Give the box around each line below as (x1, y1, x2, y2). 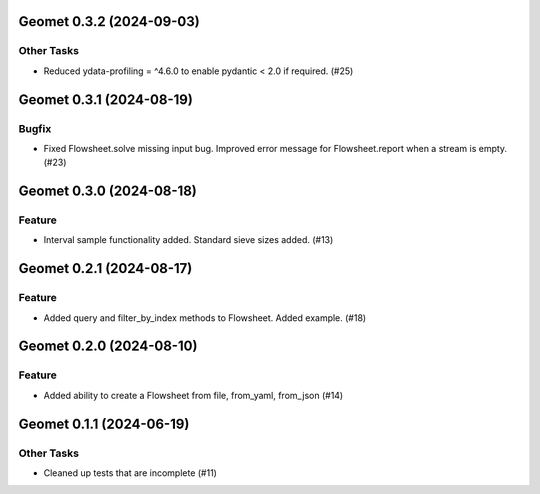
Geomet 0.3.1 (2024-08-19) (18, 91, 194, 108)
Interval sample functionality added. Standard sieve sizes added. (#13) (43, 234, 334, 246)
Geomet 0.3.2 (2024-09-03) (18, 13, 200, 30)
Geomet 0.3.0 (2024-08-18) (18, 183, 197, 200)
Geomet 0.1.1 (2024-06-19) (18, 415, 190, 432)
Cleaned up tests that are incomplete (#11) (43, 466, 217, 479)
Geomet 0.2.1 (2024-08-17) (18, 260, 193, 277)
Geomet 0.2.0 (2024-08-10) (18, 338, 198, 355)
